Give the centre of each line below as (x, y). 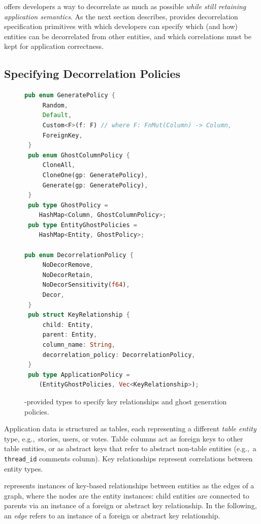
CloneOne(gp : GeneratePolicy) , (95, 175)
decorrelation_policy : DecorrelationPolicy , (119, 355)
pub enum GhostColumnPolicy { (79, 155)
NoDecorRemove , (68, 265)
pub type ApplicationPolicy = (79, 375)
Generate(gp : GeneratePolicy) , (95, 185)
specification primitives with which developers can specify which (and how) (121, 26)
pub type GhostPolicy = (68, 205)
